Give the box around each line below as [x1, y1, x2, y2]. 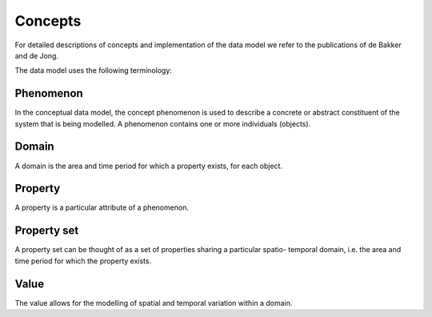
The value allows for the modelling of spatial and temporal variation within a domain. [14, 298, 293, 307]
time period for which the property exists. [14, 256, 152, 266]
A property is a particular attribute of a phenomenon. [14, 203, 190, 212]
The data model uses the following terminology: [14, 66, 172, 75]
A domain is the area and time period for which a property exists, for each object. [14, 161, 283, 171]
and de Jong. [14, 50, 59, 60]
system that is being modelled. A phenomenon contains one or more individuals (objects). [14, 118, 311, 128]
